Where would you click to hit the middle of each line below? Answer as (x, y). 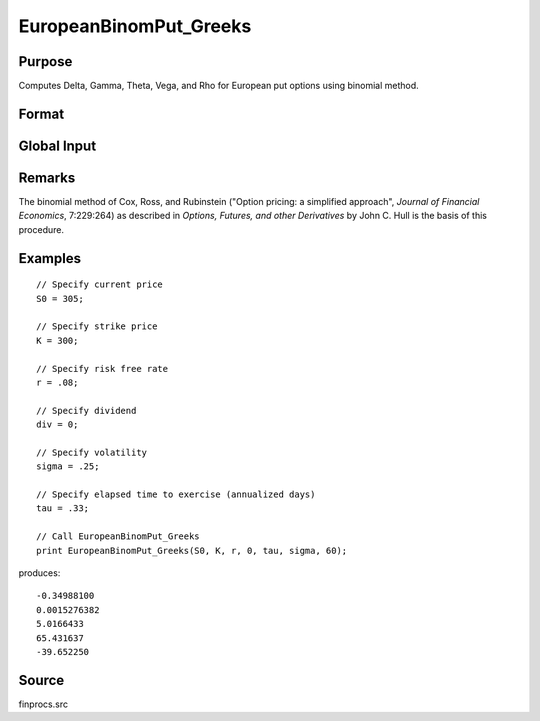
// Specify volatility (92, 452)
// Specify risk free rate (102, 368)
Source (41, 680)
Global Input (57, 145)
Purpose (45, 61)
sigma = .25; (68, 466)
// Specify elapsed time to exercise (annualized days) (176, 494)
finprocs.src (43, 704)
